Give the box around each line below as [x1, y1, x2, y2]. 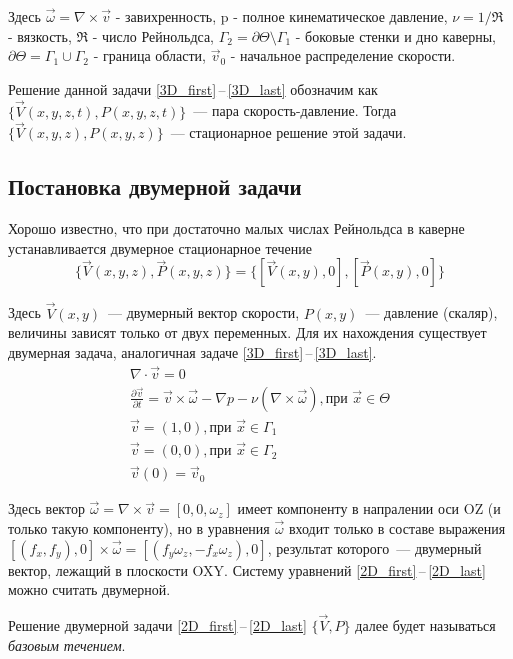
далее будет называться [355, 615, 496, 636]
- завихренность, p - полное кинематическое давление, [115, 6, 448, 26]
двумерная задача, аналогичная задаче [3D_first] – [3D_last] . [8, 341, 377, 362]
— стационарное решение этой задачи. [170, 122, 407, 143]
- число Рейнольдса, [92, 25, 215, 46]
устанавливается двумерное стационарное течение [8, 237, 312, 258]
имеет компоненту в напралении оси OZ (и [237, 498, 501, 519]
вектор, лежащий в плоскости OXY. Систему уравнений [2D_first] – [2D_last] [8, 559, 486, 580]
